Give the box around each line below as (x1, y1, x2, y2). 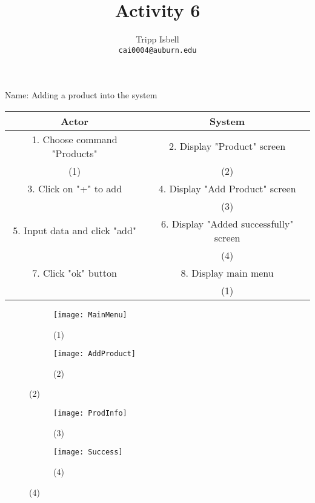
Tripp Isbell (136, 33, 179, 46)
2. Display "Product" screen (168, 139, 286, 154)
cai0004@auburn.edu (118, 46, 197, 55)
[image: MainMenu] (53, 310, 127, 319)
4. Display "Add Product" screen (158, 181, 296, 195)
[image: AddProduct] (53, 349, 136, 359)
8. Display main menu (181, 265, 274, 280)
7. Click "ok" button (32, 265, 117, 280)
